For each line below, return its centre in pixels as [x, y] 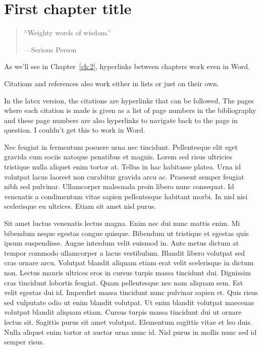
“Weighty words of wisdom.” [67, 33]
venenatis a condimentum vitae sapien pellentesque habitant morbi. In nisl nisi [126, 196]
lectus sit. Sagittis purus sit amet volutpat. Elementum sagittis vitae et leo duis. [128, 322]
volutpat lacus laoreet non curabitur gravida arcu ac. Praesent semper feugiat [124, 176]
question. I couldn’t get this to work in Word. [75, 130]
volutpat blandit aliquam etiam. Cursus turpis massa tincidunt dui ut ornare [123, 312]
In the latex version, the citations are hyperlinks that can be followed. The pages [129, 100]
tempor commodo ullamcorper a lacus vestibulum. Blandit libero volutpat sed [124, 252]
